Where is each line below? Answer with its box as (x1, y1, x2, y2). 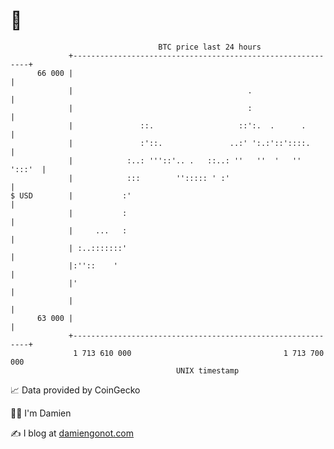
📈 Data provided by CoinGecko (10, 384, 141, 396)
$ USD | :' (10, 190, 132, 201)
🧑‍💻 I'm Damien (10, 407, 72, 419)
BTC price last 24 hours (158, 42, 262, 52)
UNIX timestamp (175, 365, 240, 376)
